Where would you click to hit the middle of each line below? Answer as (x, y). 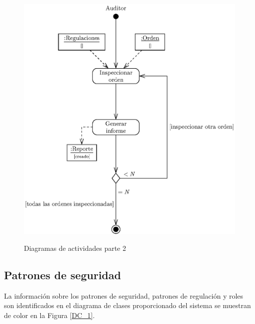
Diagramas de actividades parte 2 (75, 248)
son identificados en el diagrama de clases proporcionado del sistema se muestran (127, 305)
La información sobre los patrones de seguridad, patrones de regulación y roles (124, 295)
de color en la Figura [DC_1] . (50, 315)
